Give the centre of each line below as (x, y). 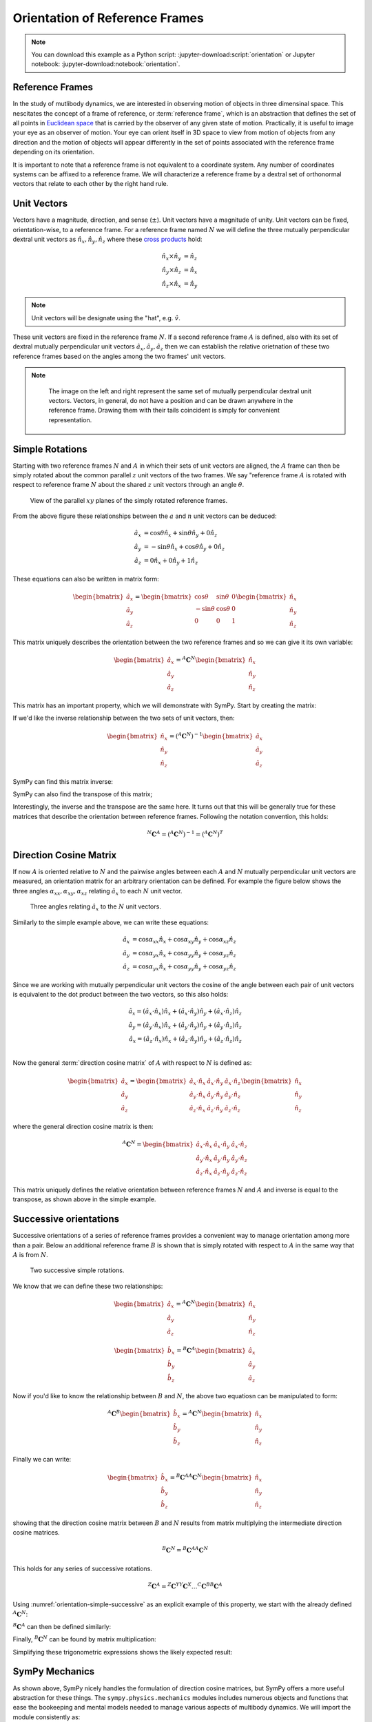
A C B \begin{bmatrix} (139, 1413)
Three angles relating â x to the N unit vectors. (95, 907)
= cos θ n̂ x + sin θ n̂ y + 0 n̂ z (180, 534)
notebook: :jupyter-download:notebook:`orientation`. (106, 64)
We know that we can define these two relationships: (88, 1286)
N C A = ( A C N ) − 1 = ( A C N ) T (185, 834)
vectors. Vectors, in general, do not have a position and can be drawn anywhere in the (171, 401)
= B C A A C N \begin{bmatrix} (211, 1476)
